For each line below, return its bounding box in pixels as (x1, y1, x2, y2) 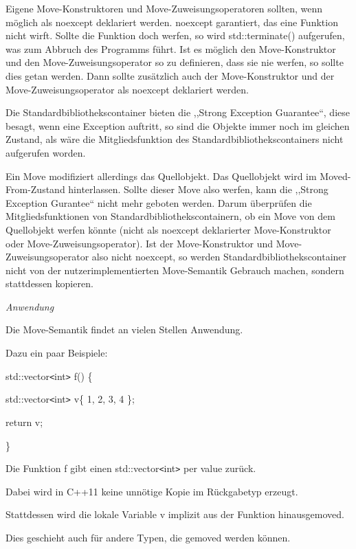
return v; (5, 414, 43, 429)
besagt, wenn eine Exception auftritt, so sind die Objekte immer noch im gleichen (5, 118, 350, 133)
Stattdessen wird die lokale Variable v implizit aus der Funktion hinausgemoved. (5, 507, 344, 522)
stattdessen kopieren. (5, 276, 93, 291)
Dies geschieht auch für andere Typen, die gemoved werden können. (5, 530, 291, 544)
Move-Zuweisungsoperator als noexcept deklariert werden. (5, 82, 249, 96)
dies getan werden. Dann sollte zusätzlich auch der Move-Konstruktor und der (5, 68, 335, 82)
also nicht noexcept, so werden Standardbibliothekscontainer (91, 249, 347, 264)
